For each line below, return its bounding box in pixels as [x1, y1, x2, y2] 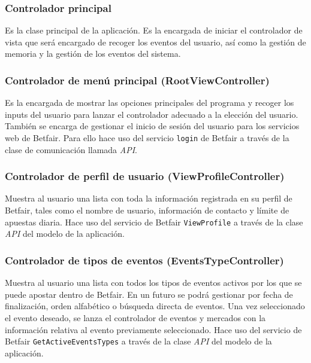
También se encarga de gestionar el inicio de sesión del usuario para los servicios [5, 120, 300, 132]
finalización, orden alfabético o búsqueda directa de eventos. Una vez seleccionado [5, 300, 305, 312]
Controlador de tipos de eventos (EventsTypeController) [5, 252, 284, 267]
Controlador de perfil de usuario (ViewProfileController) [5, 169, 285, 184]
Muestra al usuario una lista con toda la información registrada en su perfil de [5, 192, 292, 205]
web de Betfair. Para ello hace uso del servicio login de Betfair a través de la [5, 132, 289, 144]
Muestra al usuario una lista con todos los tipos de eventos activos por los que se [5, 276, 302, 289]
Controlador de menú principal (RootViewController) [5, 72, 270, 87]
